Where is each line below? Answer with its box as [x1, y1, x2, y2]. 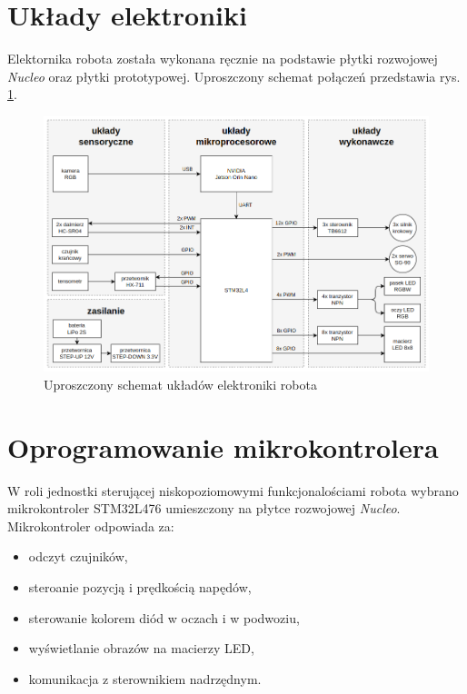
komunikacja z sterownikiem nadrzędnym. [28, 669, 262, 688]
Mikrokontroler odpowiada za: [7, 516, 174, 535]
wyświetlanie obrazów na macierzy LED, [28, 639, 254, 658]
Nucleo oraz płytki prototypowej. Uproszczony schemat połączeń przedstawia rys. [7, 66, 461, 85]
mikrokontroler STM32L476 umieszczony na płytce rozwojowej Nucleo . [7, 499, 401, 518]
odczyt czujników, [28, 547, 128, 566]
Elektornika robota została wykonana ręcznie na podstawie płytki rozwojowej [7, 49, 438, 68]
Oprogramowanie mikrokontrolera [7, 428, 439, 465]
